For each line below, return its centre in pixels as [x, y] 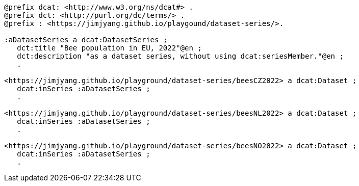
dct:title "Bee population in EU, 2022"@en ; [109, 48]
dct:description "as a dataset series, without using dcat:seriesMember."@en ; [180, 56]
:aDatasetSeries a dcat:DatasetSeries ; [86, 40]
